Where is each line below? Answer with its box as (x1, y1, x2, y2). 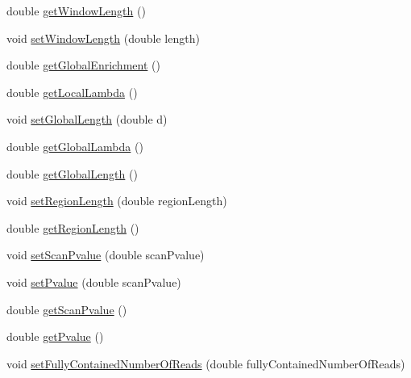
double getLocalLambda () (6, 83, 138, 100)
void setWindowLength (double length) (6, 29, 200, 46)
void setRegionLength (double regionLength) (6, 192, 227, 209)
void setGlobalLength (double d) (6, 111, 168, 128)
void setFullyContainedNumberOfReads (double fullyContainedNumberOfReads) (6, 355, 405, 372)
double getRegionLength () (6, 219, 139, 236)
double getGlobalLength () (6, 165, 138, 182)
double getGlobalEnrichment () (6, 57, 160, 73)
